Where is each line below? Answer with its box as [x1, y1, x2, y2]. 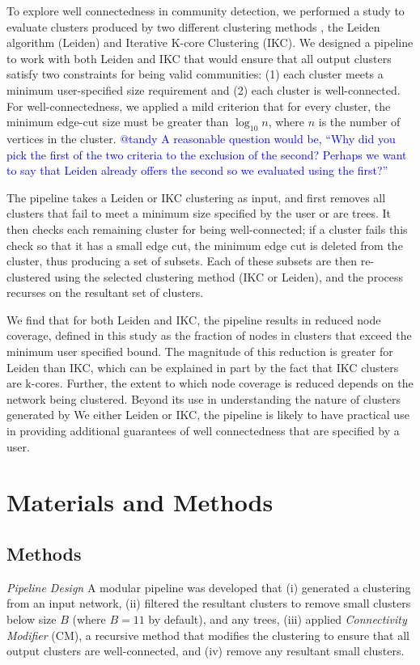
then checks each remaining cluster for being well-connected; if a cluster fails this [6, 220, 408, 237]
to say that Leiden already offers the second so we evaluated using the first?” [6, 162, 388, 179]
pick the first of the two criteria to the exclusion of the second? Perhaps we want [6, 146, 407, 163]
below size [6, 611, 57, 627]
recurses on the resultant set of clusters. [6, 284, 204, 301]
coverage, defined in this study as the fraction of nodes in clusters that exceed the [6, 327, 412, 344]
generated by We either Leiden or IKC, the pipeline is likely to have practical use [6, 406, 409, 423]
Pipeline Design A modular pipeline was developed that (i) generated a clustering [6, 578, 411, 595]
